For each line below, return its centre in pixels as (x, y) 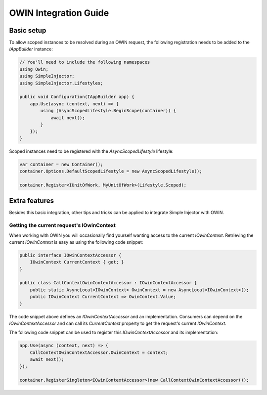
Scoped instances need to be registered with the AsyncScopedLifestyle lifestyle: (91, 151)
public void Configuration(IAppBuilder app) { (77, 97)
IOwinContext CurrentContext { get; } (77, 262)
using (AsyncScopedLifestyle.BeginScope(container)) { (108, 111)
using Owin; (34, 69)
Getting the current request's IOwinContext (63, 225)
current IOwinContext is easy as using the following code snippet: (76, 242)
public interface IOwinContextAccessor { (70, 255)
